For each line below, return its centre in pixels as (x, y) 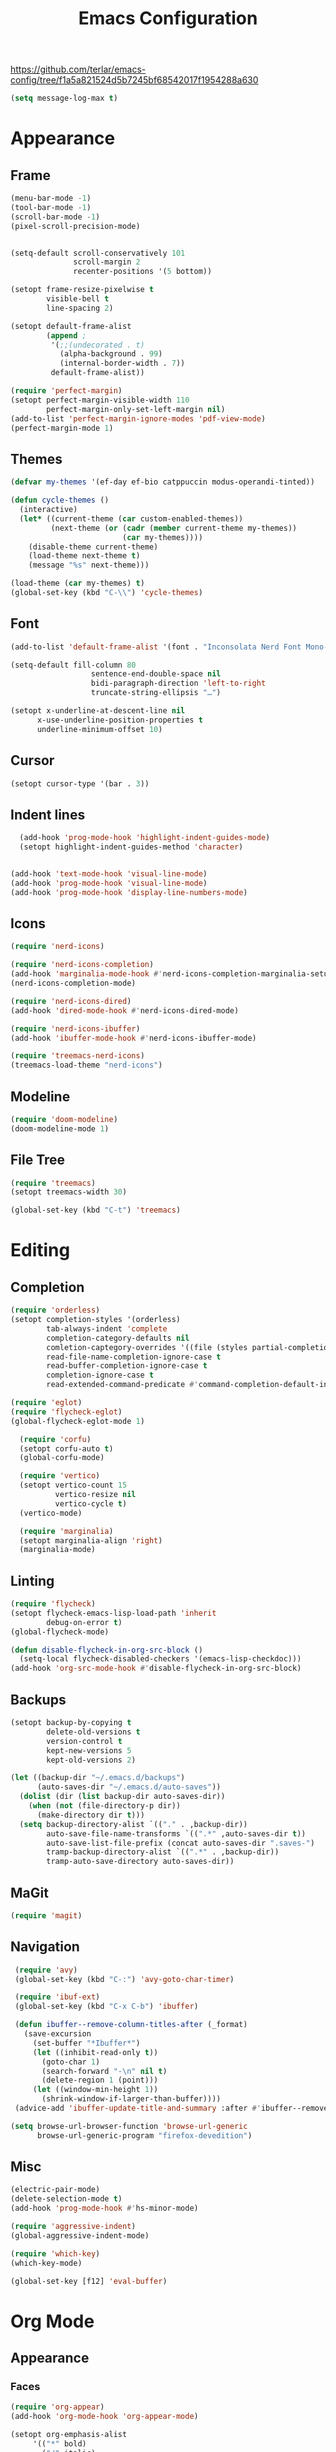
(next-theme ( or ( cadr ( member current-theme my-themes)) (174, 528)
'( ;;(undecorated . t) (97, 345)
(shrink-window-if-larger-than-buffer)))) (131, 2099)
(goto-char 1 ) (71, 2062)
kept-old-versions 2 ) (91, 1760)
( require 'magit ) (46, 1915)
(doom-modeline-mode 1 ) (60, 1128)
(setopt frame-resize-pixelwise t (82, 290)
